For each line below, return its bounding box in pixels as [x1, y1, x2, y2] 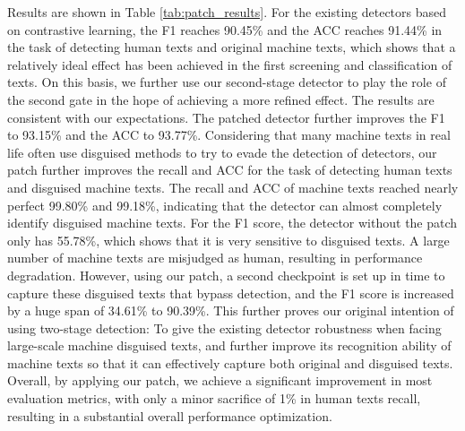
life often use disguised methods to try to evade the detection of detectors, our [7, 142, 437, 161]
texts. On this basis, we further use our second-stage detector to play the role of [7, 73, 446, 91]
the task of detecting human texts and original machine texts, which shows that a [7, 38, 456, 56]
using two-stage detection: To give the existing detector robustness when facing [7, 318, 442, 337]
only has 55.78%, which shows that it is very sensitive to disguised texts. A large [7, 230, 450, 249]
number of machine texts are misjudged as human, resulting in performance [7, 248, 423, 267]
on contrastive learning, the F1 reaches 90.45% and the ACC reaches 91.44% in [7, 20, 443, 39]
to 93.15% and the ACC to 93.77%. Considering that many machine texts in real [7, 125, 451, 144]
